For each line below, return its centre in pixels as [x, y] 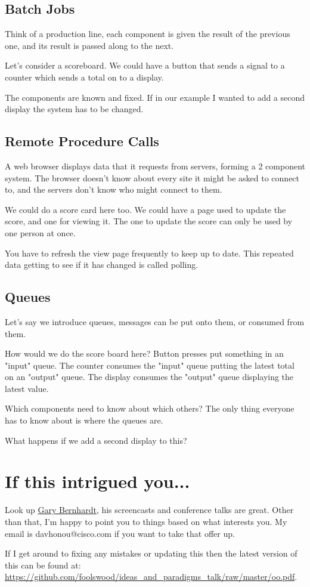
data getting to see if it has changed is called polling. [102, 265]
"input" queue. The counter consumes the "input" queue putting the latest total [150, 365]
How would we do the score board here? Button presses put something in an [144, 353]
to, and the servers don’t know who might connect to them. [114, 189]
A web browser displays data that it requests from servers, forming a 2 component [155, 166]
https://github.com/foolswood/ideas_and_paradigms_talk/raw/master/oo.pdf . [151, 577]
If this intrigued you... [97, 481]
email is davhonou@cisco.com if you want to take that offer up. [120, 533]
